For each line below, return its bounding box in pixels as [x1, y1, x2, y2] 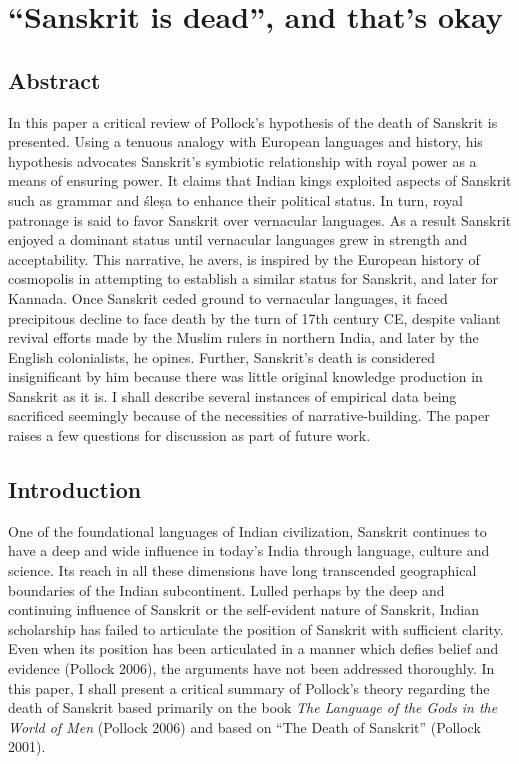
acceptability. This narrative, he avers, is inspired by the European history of [8, 248, 480, 269]
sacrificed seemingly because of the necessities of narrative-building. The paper [8, 405, 490, 426]
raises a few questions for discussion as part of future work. [8, 425, 371, 446]
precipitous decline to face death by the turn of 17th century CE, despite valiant [8, 307, 501, 328]
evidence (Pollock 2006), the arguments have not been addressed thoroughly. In [8, 658, 495, 679]
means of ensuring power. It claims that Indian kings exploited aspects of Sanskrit [8, 170, 512, 191]
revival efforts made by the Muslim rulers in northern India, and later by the [8, 327, 479, 348]
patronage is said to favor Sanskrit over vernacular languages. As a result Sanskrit [8, 209, 512, 230]
